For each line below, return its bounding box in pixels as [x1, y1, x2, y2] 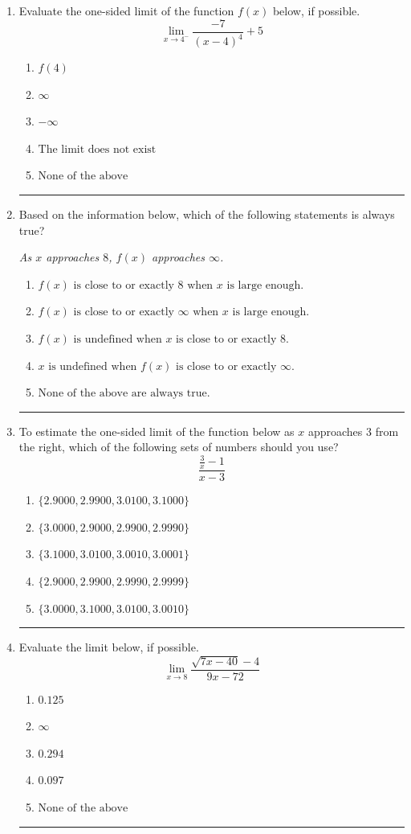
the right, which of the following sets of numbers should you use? [18, 438, 339, 455]
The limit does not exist [38, 143, 157, 155]
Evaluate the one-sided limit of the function [18, 2, 234, 18]
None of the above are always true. [38, 388, 210, 400]
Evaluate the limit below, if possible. [18, 639, 199, 655]
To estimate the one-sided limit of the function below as [18, 422, 295, 439]
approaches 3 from [307, 422, 399, 439]
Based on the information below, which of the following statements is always [18, 205, 395, 222]
